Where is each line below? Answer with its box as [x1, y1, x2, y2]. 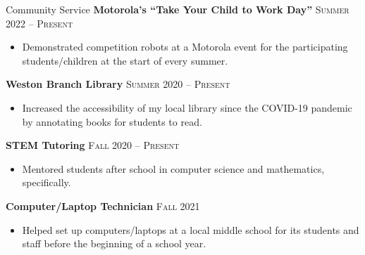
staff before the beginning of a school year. [22, 236, 206, 251]
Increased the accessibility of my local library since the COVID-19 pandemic [22, 100, 352, 115]
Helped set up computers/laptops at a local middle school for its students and [22, 222, 359, 237]
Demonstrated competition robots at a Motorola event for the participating [22, 39, 348, 54]
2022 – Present [6, 15, 73, 30]
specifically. [22, 175, 71, 190]
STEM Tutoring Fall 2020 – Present [6, 138, 180, 152]
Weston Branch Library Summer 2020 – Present [6, 77, 230, 91]
